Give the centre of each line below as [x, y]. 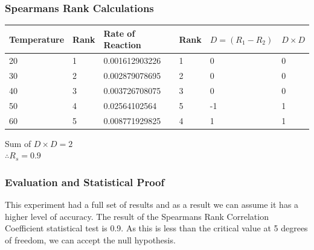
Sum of [18, 143]
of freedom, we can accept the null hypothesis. [90, 239]
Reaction [122, 45]
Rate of [119, 33]
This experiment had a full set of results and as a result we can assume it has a [152, 205]
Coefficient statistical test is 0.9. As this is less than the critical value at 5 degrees [156, 228]
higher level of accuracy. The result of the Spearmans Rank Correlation [137, 216]
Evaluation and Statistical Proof [85, 182]
